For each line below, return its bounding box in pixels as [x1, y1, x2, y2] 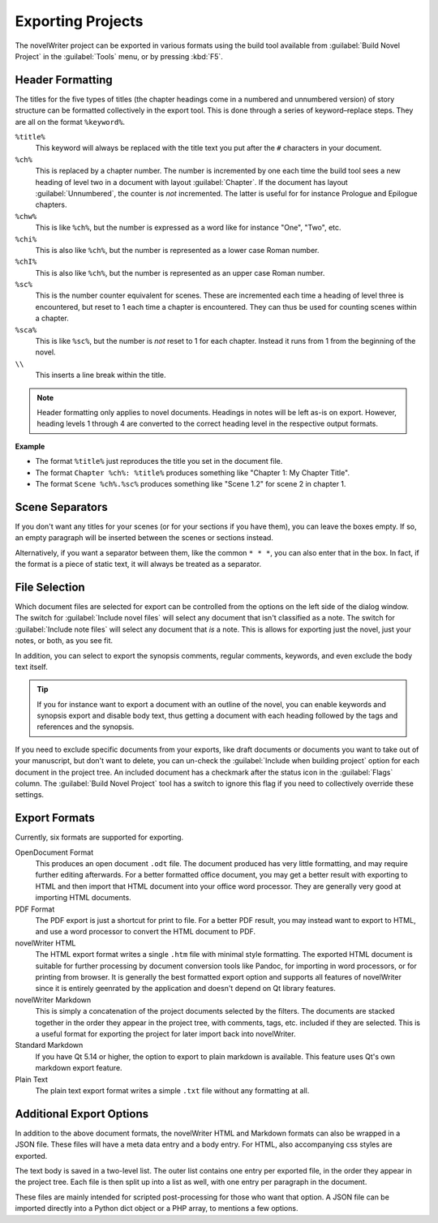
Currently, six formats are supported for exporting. [15, 832, 184, 843]
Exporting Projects [15, 12, 144, 30]
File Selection [15, 580, 85, 594]
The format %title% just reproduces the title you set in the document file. [35, 457, 283, 466]
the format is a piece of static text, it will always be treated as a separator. [15, 560, 262, 569]
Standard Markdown [15, 1041, 84, 1050]
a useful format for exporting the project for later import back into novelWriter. [35, 1028, 296, 1038]
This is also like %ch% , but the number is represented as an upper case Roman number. [35, 268, 325, 277]
